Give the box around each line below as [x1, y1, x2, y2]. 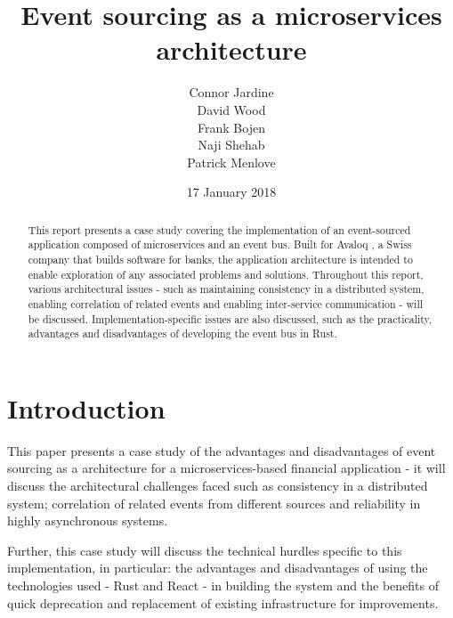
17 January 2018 [186, 183, 277, 201]
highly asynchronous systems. [7, 511, 168, 530]
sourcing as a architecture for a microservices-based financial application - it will [7, 459, 446, 477]
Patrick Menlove [187, 152, 276, 171]
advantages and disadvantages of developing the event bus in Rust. [28, 326, 337, 341]
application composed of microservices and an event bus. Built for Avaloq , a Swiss [28, 237, 412, 252]
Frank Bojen [198, 118, 265, 136]
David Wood [197, 100, 266, 118]
